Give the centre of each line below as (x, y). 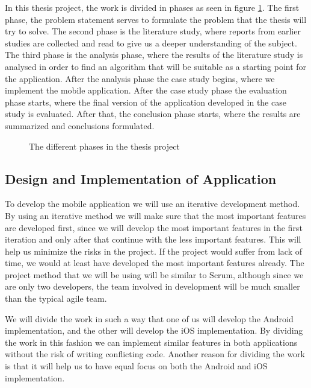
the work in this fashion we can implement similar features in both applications (151, 342)
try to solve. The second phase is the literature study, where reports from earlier (153, 31)
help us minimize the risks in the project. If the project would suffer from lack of (153, 251)
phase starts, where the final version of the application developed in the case (146, 102)
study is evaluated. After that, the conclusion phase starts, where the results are (153, 114)
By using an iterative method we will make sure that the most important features (155, 215)
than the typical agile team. (56, 298)
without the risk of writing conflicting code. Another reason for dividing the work (155, 354)
